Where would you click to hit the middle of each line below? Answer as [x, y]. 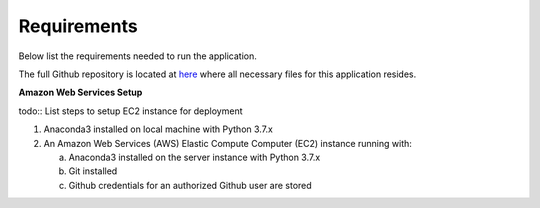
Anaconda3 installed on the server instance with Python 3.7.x [194, 157]
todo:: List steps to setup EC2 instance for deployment [130, 111]
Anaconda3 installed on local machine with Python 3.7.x [158, 129]
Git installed [93, 171]
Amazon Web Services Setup [80, 92]
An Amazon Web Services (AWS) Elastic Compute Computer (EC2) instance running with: [227, 143]
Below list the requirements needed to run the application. [137, 56]
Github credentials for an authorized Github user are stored [190, 185]
